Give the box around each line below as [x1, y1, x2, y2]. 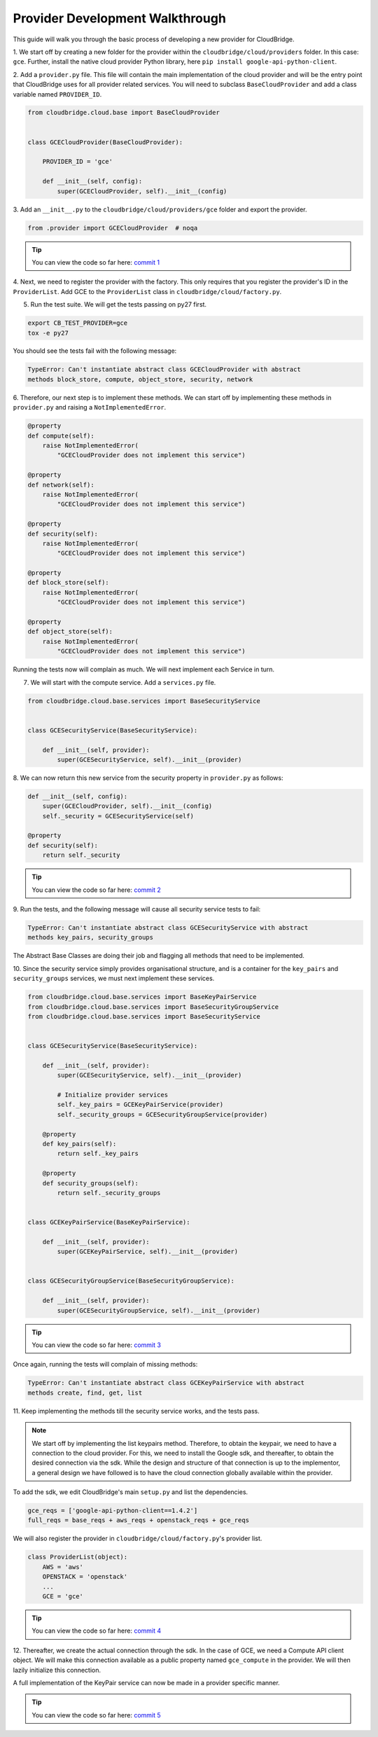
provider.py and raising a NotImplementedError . [13, 403, 167, 412]
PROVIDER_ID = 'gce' [42, 158, 113, 166]
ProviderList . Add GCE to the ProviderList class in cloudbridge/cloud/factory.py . [13, 287, 282, 295]
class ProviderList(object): [27, 1553, 128, 1561]
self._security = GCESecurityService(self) [42, 812, 194, 820]
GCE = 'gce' [42, 1592, 84, 1600]
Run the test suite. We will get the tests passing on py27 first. [30, 300, 206, 309]
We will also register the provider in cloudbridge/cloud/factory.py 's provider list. [13, 1534, 262, 1543]
